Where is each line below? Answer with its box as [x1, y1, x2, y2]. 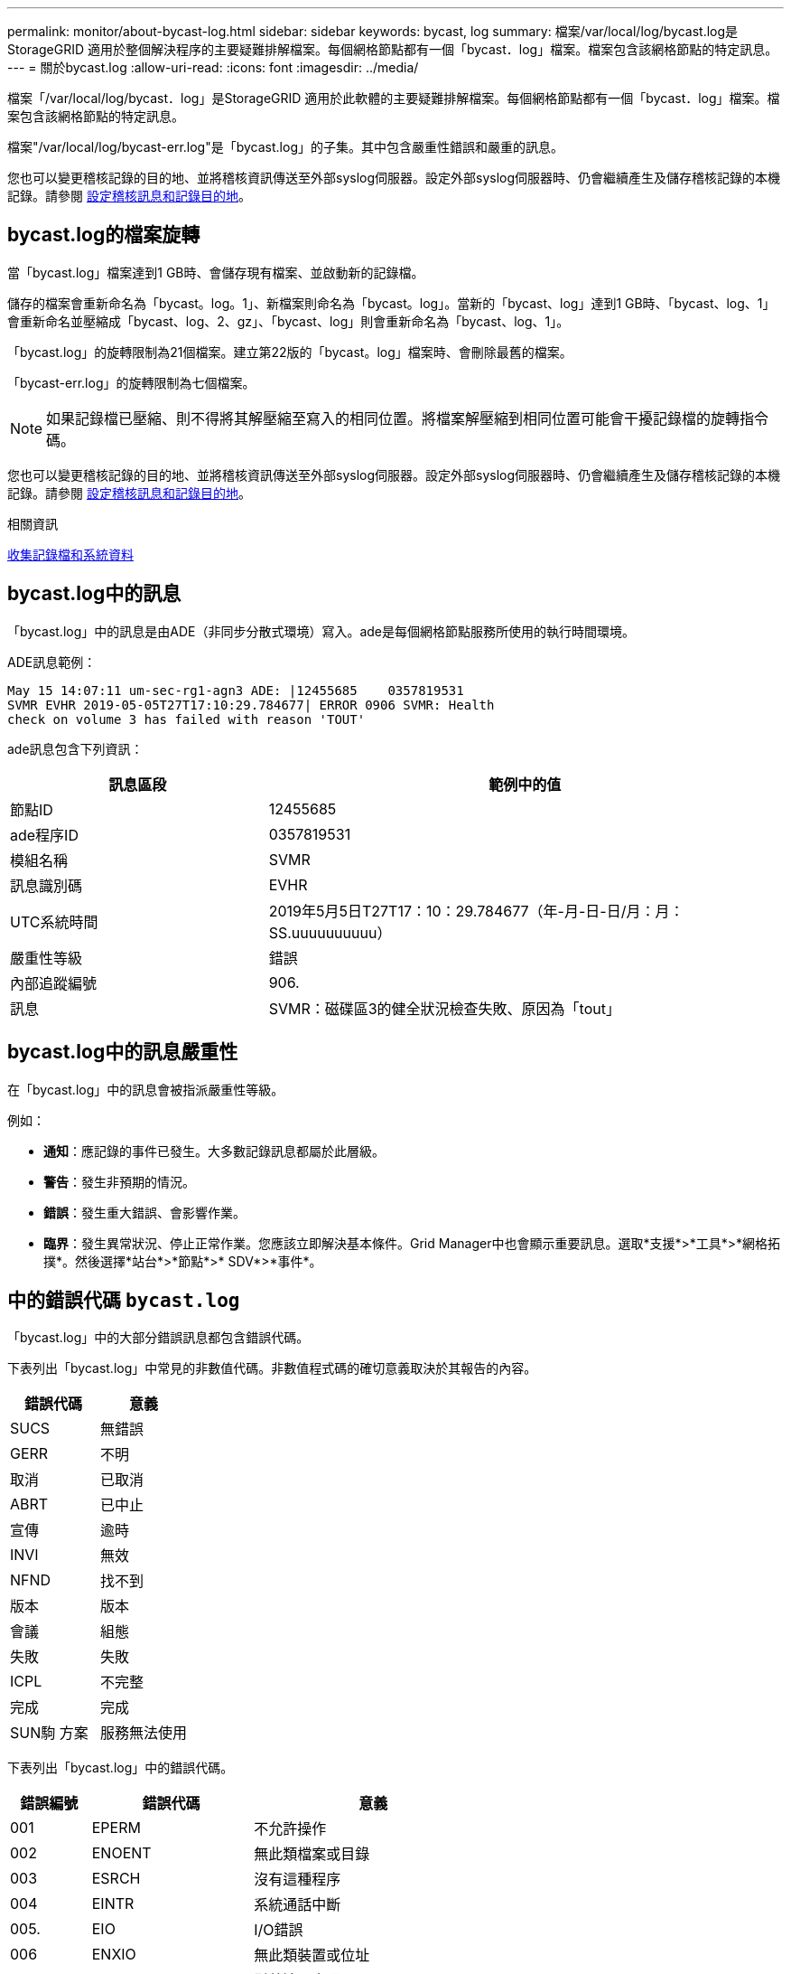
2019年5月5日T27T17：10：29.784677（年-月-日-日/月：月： [268, 901, 684, 920]
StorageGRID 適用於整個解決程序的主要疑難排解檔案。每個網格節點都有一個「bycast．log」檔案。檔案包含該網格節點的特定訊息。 [7, 42, 778, 57]
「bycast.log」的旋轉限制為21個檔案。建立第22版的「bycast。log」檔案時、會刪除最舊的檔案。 [7, 343, 572, 360]
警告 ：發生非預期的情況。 [43, 1173, 195, 1189]
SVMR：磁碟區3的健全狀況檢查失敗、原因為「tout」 [268, 999, 620, 1018]
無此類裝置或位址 [254, 1946, 370, 1965]
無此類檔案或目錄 [254, 1845, 370, 1864]
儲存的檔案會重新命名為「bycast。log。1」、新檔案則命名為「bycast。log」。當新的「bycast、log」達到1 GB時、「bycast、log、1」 [7, 295, 776, 311]
